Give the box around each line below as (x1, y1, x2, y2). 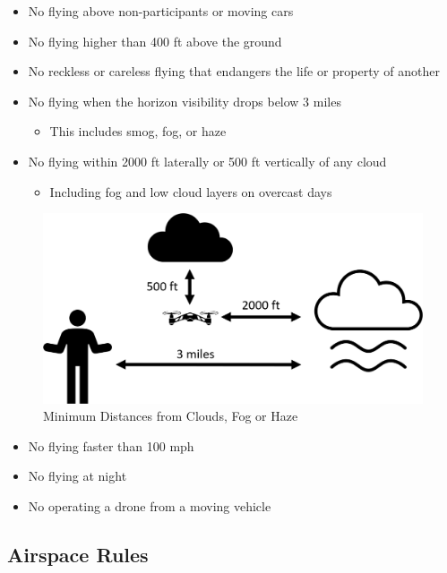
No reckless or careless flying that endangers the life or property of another (28, 62, 440, 81)
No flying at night (28, 466, 127, 485)
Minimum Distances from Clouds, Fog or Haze (43, 406, 298, 425)
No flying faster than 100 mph (28, 436, 194, 455)
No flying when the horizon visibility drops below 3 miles (28, 91, 341, 110)
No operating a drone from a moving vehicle (28, 496, 271, 515)
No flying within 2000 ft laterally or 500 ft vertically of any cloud (28, 151, 387, 170)
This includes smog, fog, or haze (49, 122, 227, 141)
